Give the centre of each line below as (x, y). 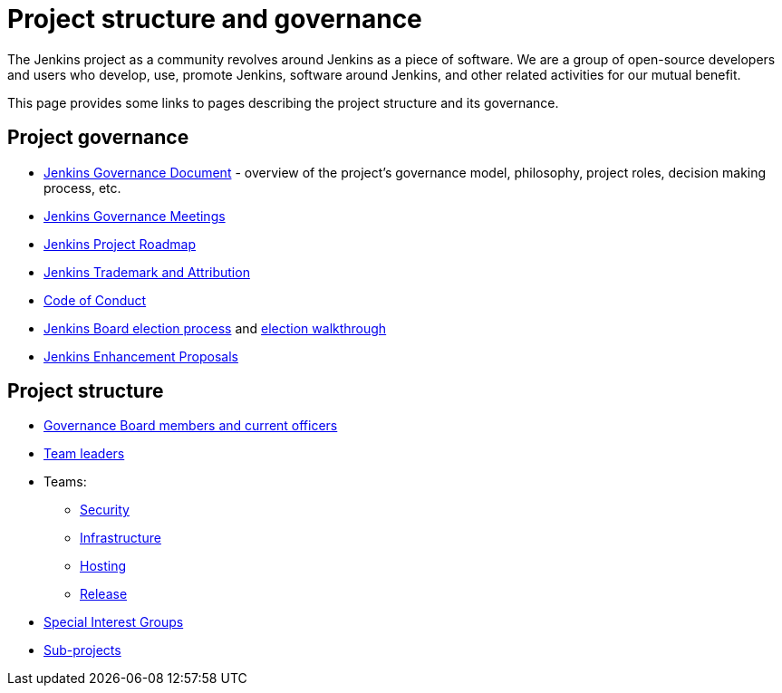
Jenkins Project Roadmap (120, 244)
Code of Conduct (95, 300)
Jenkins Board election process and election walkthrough (215, 328)
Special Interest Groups (114, 622)
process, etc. (82, 188)
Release (104, 594)
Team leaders (84, 454)
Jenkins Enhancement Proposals (141, 356)
